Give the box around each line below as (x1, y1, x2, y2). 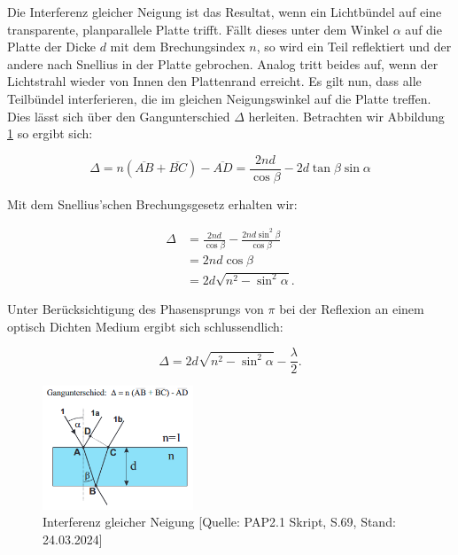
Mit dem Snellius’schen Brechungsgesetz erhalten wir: (7, 194, 298, 213)
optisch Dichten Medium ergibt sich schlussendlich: (7, 317, 283, 335)
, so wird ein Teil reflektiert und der (256, 37, 452, 56)
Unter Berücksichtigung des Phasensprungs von (7, 300, 264, 318)
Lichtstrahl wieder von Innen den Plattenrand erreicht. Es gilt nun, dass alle (7, 72, 422, 90)
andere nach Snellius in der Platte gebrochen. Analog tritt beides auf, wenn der (7, 54, 439, 73)
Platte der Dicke (7, 37, 96, 56)
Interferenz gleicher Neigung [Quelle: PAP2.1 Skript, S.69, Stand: (43, 512, 396, 531)
